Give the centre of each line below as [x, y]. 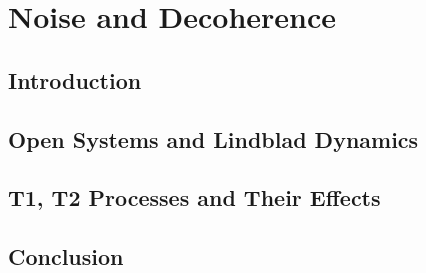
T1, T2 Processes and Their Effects [194, 197]
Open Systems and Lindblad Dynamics [213, 138]
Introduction [75, 79]
